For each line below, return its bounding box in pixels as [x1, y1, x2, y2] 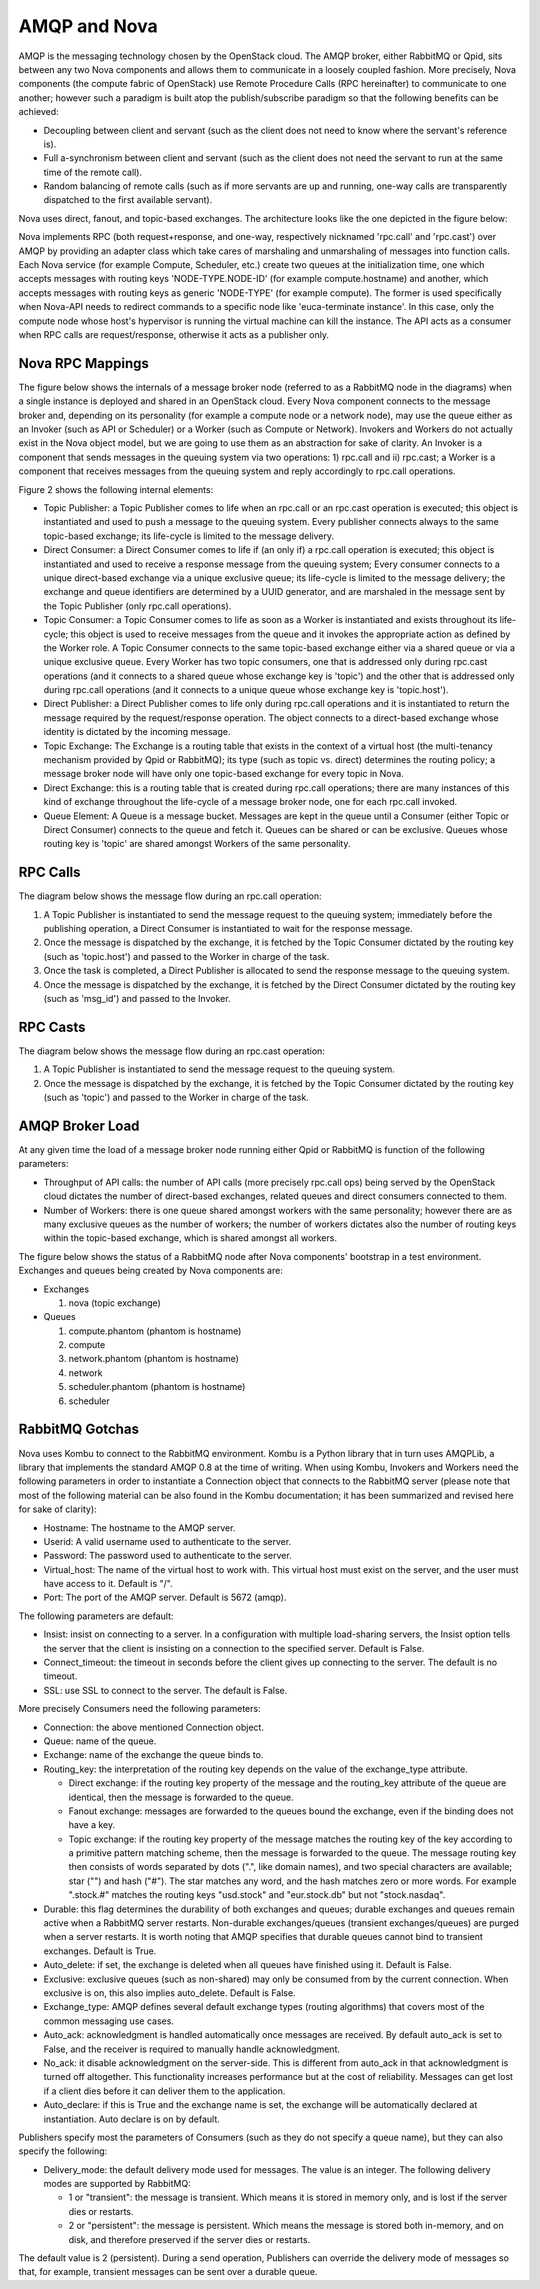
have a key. [68, 1819, 115, 1831]
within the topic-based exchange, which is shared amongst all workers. [43, 1232, 337, 1244]
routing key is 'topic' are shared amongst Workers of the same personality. [43, 838, 351, 850]
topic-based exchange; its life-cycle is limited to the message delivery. [43, 530, 335, 542]
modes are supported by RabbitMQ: [43, 2178, 191, 2190]
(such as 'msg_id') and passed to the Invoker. [43, 993, 231, 1005]
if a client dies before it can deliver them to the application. [43, 2085, 286, 2097]
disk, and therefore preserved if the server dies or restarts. [68, 2233, 311, 2245]
